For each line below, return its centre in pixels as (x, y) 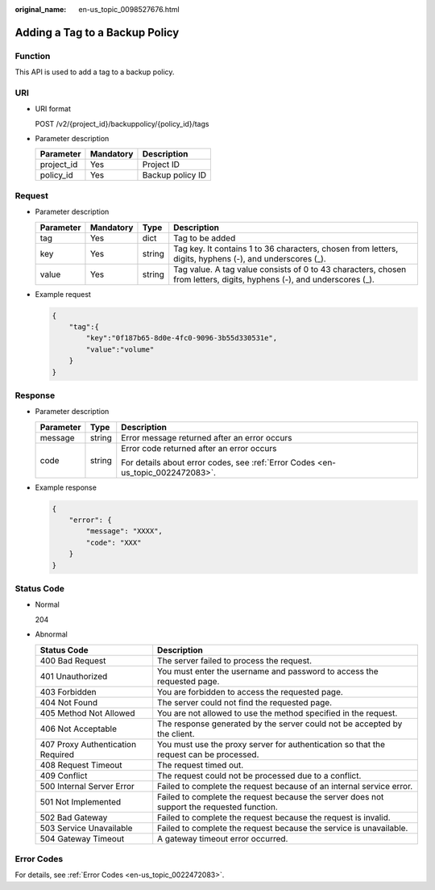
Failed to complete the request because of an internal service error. (285, 786)
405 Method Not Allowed (87, 712)
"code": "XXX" (114, 542)
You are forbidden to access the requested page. (251, 692)
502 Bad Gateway (74, 817)
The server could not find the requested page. (245, 702)
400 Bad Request (73, 660)
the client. (176, 733)
